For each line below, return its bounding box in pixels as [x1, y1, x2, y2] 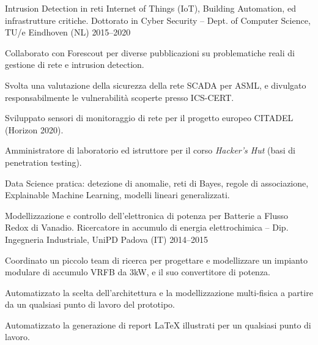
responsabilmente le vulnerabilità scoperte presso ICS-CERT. [5, 91, 234, 103]
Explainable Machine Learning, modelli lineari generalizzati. [5, 188, 230, 201]
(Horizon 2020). [5, 123, 64, 136]
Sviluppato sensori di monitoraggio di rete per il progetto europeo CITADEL [5, 111, 294, 124]
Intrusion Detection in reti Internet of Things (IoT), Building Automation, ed [5, 2, 296, 14]
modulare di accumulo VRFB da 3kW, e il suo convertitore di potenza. [5, 265, 270, 278]
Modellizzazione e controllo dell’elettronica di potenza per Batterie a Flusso [5, 209, 289, 221]
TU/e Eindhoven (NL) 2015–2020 [5, 26, 131, 39]
